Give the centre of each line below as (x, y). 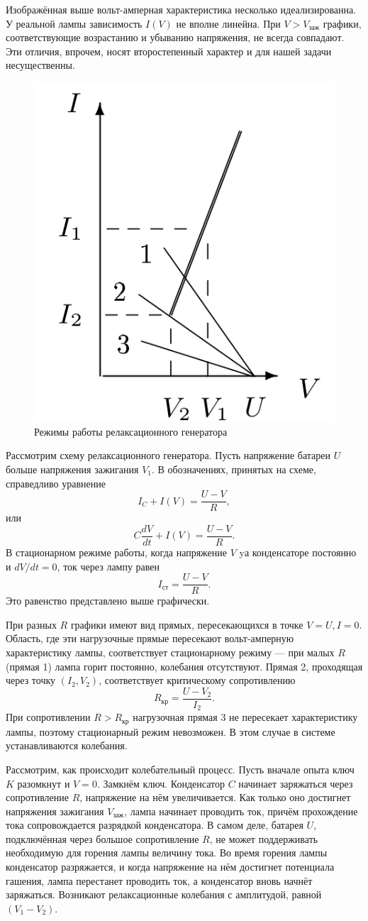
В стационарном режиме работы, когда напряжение (116, 552)
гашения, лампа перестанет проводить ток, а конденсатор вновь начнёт (159, 880)
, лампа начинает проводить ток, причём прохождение (241, 811)
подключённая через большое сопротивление (102, 838)
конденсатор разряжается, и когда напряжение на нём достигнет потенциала (170, 867)
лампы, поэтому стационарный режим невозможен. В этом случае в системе (171, 731)
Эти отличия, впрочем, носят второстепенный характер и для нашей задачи (169, 51)
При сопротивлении (48, 717)
